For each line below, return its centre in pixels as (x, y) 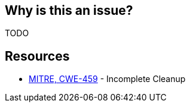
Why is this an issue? (69, 10)
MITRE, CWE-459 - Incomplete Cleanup (107, 79)
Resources (37, 56)
